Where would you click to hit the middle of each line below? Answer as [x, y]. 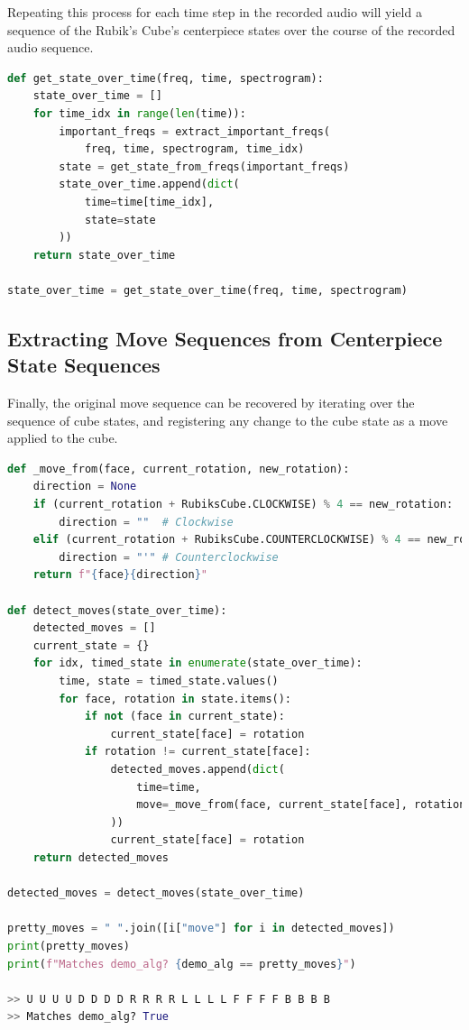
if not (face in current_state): [184, 717]
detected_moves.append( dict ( [198, 769]
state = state [120, 220]
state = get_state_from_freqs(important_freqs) [204, 166]
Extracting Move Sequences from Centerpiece [225, 338]
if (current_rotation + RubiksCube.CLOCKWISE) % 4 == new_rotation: [243, 505]
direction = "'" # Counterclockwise [169, 557]
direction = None [85, 487]
